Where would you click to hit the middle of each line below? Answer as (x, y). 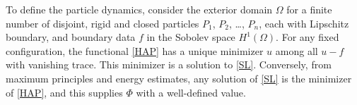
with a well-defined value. (191, 92)
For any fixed (310, 37)
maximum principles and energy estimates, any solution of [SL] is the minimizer (179, 78)
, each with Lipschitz (304, 23)
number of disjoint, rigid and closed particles (103, 23)
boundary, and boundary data (71, 37)
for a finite (309, 9)
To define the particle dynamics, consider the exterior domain (139, 9)
